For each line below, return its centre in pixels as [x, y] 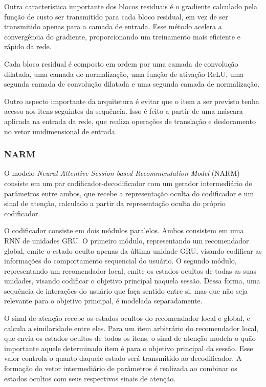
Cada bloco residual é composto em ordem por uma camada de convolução [121, 63]
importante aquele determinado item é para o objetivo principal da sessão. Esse [129, 348]
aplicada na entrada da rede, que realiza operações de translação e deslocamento [130, 121]
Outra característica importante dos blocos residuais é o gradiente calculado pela [131, 6]
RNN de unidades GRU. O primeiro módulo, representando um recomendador [127, 240]
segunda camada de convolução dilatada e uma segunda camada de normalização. [132, 84]
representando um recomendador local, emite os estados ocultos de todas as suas [130, 270]
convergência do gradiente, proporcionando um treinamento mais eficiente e [122, 36]
